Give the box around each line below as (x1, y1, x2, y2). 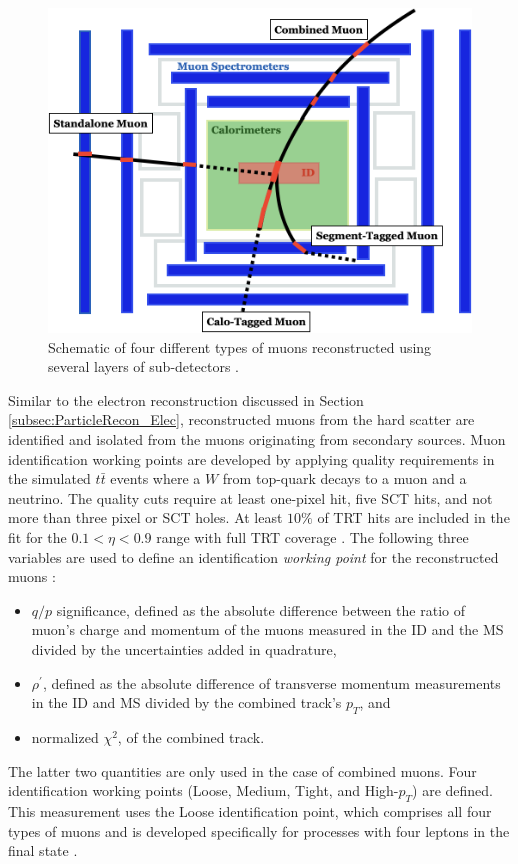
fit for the (8, 527, 67, 548)
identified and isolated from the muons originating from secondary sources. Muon (8, 429, 506, 450)
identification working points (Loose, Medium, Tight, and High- (8, 780, 399, 801)
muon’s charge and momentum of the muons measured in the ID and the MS (31, 619, 504, 640)
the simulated (8, 468, 91, 489)
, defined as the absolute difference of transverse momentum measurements (42, 672, 501, 693)
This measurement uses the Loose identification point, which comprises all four (8, 800, 492, 821)
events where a (110, 468, 201, 489)
